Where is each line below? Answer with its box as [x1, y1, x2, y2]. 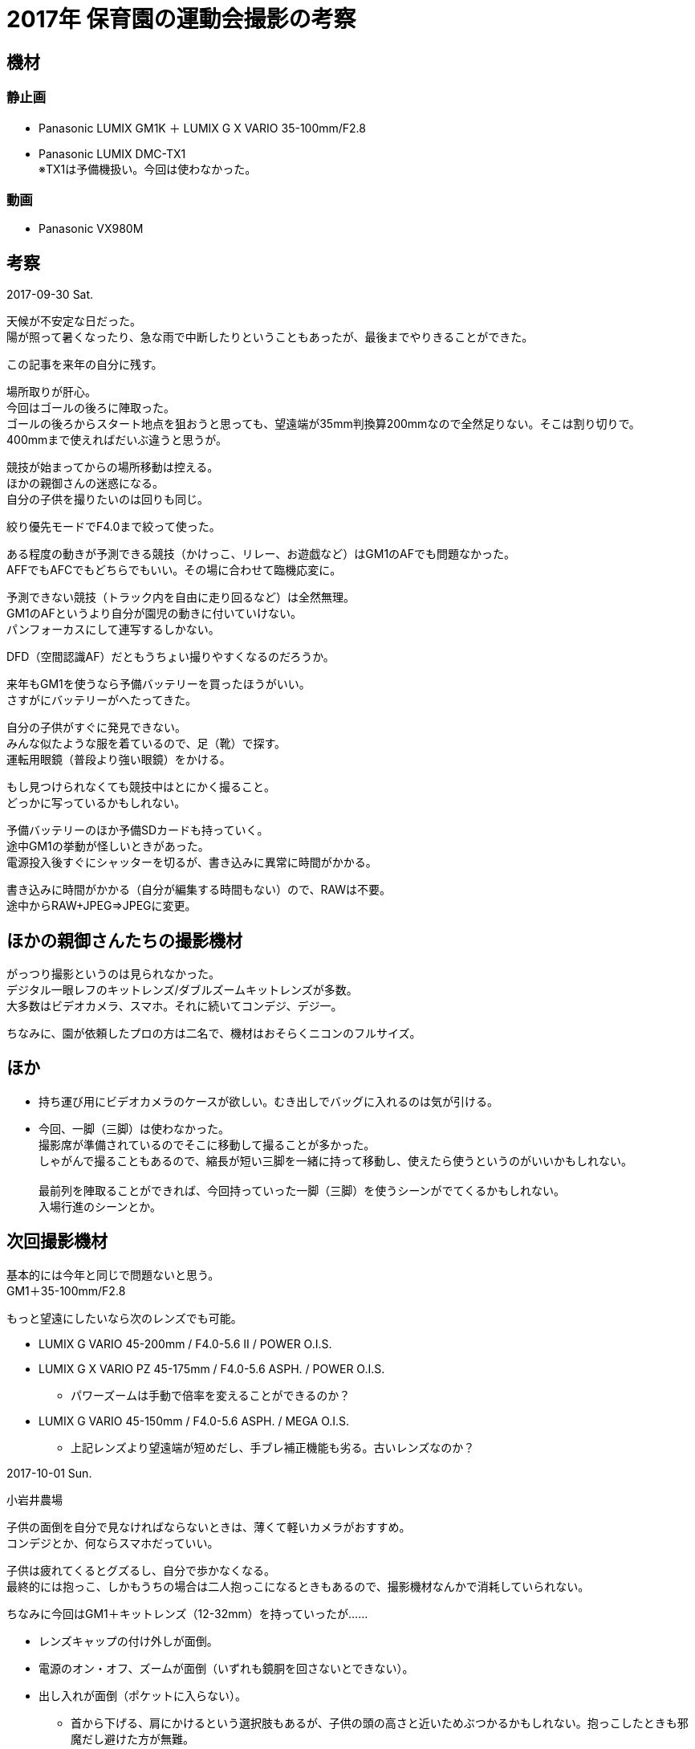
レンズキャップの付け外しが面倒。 [39, 1633, 218, 1648]
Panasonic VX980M [39, 222, 144, 236]
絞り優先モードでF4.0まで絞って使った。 [6, 520, 221, 534]
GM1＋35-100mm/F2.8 [6, 1283, 126, 1298]
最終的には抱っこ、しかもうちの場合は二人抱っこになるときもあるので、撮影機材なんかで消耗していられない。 [6, 1579, 590, 1593]
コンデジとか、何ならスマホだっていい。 [6, 1535, 219, 1550]
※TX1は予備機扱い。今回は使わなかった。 [39, 161, 257, 176]
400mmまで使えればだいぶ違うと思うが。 [6, 433, 227, 447]
